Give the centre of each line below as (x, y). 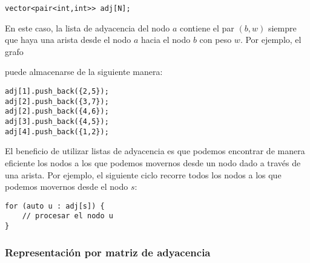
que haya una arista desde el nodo (68, 40)
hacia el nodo (166, 40)
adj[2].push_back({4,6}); (57, 112)
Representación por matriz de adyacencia (108, 252)
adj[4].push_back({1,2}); (57, 131)
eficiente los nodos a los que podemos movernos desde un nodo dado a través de (153, 162)
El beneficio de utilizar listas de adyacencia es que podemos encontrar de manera (155, 151)
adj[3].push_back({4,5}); (57, 122)
